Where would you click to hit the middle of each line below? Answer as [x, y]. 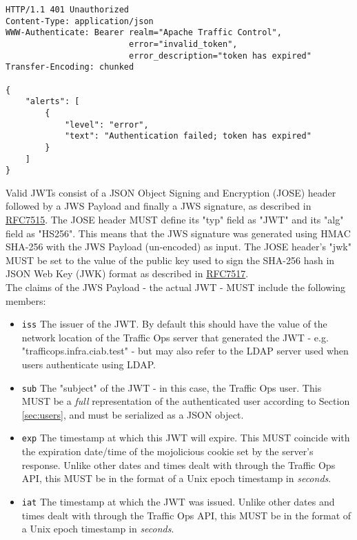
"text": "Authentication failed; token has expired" [188, 136]
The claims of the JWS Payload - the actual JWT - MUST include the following [175, 287]
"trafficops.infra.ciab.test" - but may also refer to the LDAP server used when [185, 351]
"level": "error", [106, 124]
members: [26, 300]
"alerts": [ [52, 102]
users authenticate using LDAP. [89, 364]
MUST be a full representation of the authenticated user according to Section [186, 401]
